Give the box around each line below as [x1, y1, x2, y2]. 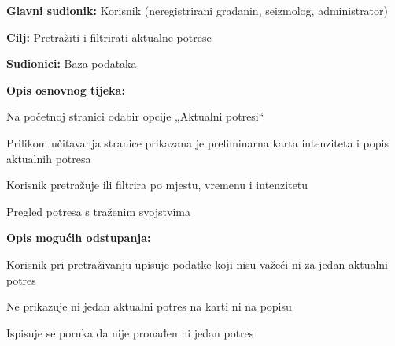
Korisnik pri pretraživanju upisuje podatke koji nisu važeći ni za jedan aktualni [6, 255, 389, 272]
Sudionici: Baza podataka [6, 55, 137, 72]
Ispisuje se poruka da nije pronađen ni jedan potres [6, 324, 254, 340]
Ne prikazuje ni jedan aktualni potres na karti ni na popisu [6, 298, 292, 314]
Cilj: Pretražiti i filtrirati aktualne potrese [6, 28, 212, 45]
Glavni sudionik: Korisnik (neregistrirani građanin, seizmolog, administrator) [6, 2, 388, 18]
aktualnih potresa [6, 150, 91, 166]
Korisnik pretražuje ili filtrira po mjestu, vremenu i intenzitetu [6, 177, 308, 193]
